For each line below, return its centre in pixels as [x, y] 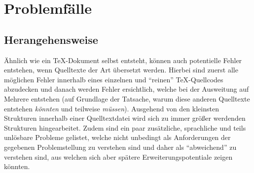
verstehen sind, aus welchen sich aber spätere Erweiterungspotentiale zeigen [118, 156]
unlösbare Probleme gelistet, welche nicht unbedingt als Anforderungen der [117, 137]
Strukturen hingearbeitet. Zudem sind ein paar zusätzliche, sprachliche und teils [125, 127]
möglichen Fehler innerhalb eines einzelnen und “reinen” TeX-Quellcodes [114, 79]
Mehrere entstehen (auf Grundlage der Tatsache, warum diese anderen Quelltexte [127, 98]
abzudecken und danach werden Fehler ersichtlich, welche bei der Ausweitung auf [127, 89]
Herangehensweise [51, 39]
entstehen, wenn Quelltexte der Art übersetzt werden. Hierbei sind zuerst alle [121, 70]
